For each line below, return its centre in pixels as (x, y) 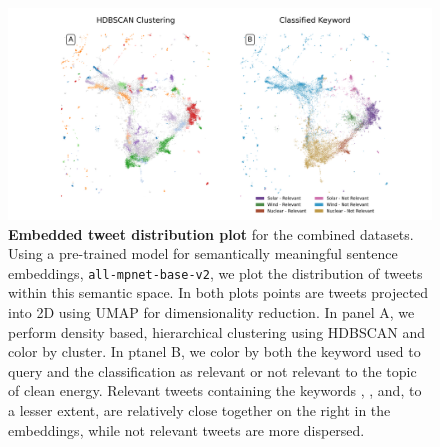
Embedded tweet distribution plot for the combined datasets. (211, 233)
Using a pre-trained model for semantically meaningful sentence (203, 253)
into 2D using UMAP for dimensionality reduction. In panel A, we (211, 312)
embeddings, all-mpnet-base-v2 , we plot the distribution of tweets (215, 272)
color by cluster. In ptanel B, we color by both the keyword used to (214, 351)
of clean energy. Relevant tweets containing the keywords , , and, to (215, 390)
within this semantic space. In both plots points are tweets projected (218, 292)
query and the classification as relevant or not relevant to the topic (212, 370)
